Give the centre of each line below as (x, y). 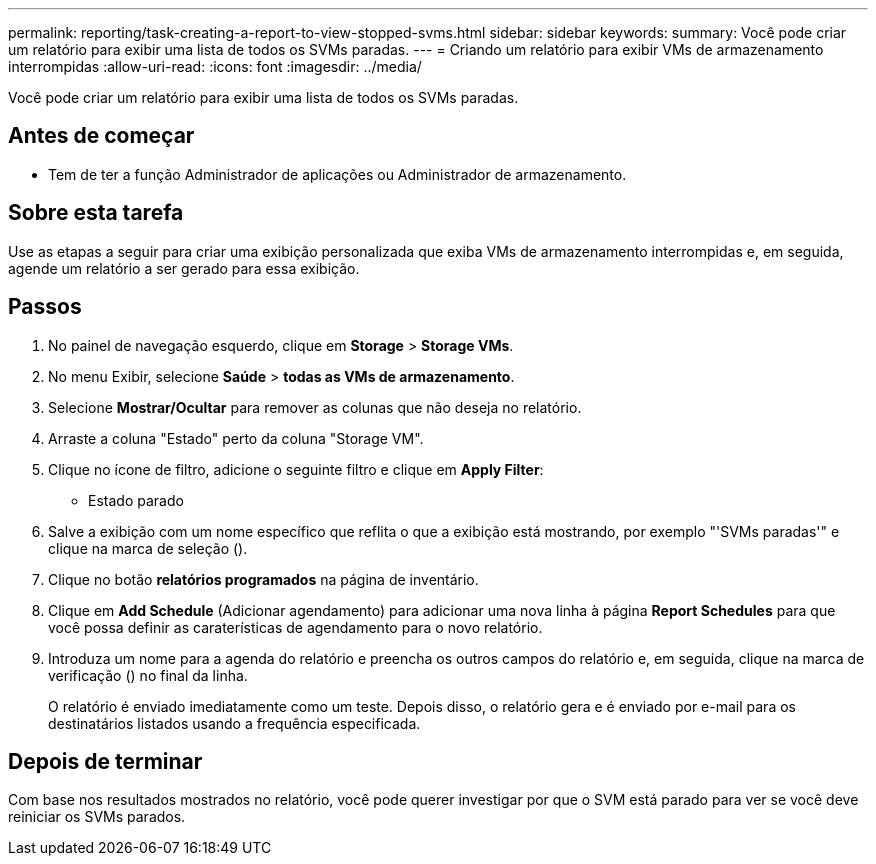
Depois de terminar (105, 761)
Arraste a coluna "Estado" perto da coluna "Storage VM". (236, 438)
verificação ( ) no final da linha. (148, 675)
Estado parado (136, 500)
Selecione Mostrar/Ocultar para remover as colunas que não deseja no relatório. (315, 407)
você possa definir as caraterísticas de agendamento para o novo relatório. (295, 627)
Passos (45, 307)
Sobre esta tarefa (96, 213)
